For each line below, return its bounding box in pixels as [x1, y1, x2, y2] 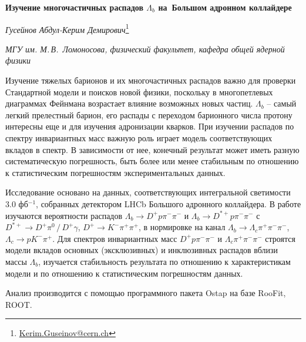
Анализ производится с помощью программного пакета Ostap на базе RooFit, [5, 287, 286, 299]
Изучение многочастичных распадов [5, 1, 143, 13]
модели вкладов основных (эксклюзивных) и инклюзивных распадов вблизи [5, 244, 278, 256]
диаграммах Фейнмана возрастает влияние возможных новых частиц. [5, 97, 253, 109]
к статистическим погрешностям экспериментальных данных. [5, 166, 226, 178]
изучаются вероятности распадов [5, 209, 123, 221]
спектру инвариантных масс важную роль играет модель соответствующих [5, 132, 273, 144]
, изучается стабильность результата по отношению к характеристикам [38, 255, 291, 267]
